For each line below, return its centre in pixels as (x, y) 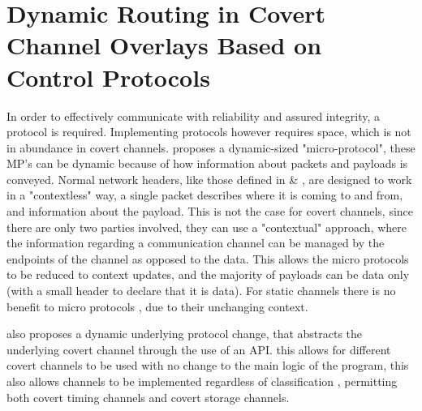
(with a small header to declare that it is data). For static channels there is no (201, 291)
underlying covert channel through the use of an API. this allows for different (199, 349)
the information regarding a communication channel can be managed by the (196, 243)
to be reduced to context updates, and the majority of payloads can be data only (208, 274)
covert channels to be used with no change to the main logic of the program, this (208, 365)
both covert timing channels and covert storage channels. (148, 397)
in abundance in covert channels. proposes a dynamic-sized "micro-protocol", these (211, 147)
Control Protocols (108, 77)
